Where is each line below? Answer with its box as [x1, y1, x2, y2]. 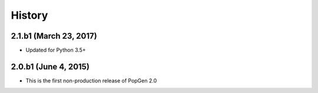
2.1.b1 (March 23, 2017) [11, 31, 97, 41]
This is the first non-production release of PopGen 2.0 [25, 77, 157, 84]
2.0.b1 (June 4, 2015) [11, 61, 90, 71]
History [11, 9, 48, 22]
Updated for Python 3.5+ [25, 47, 87, 54]
